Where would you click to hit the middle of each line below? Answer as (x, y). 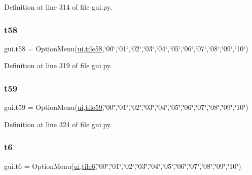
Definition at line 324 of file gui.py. (58, 124)
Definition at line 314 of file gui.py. (58, 7)
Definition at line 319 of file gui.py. (58, 65)
